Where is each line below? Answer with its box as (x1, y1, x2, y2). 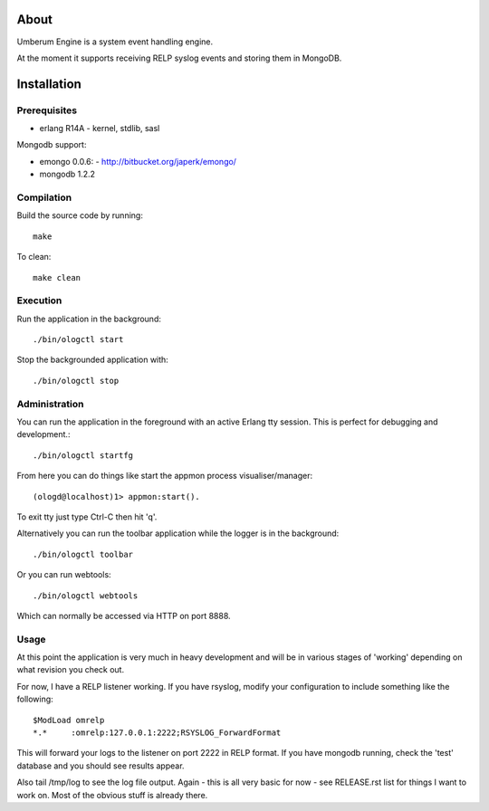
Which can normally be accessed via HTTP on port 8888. (16, 610, 231, 621)
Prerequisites (16, 104, 77, 117)
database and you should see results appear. (16, 760, 185, 771)
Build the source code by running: (16, 210, 144, 221)
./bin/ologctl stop (33, 376, 120, 386)
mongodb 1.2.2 (39, 168, 95, 180)
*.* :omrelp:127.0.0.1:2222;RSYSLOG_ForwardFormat (33, 728, 282, 738)
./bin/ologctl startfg (33, 450, 134, 461)
